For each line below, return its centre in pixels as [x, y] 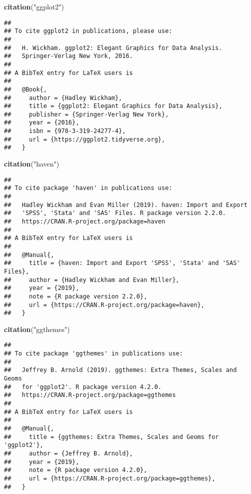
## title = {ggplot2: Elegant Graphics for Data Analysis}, [113, 106]
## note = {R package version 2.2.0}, [76, 296]
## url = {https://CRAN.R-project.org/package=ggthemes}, [110, 478]
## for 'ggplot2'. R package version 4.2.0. [83, 387]
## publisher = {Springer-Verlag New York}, [86, 114]
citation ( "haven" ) [32, 164]
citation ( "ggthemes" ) [37, 329]
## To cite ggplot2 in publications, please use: [88, 31]
